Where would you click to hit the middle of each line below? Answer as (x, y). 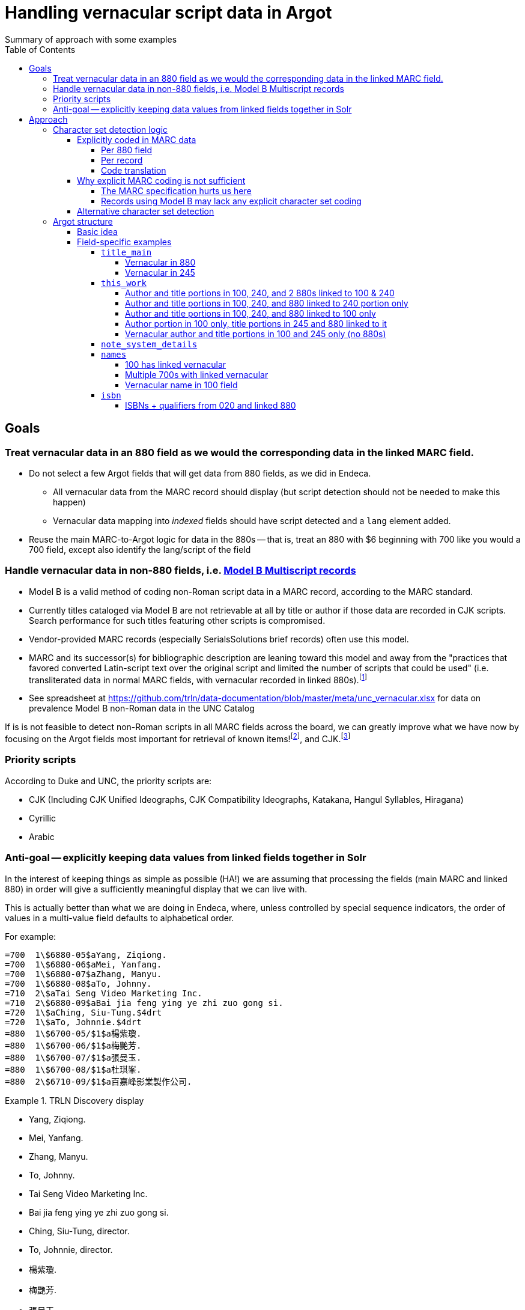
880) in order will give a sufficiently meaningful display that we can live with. (156, 889)
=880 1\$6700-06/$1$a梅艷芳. (73, 1045)
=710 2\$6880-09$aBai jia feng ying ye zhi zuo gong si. (144, 1003)
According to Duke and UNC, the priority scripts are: (108, 781)
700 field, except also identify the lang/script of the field (140, 549)
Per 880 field (127, 150)
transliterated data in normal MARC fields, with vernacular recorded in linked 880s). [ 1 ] (198, 679)
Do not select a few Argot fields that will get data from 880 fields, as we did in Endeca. (200, 473)
